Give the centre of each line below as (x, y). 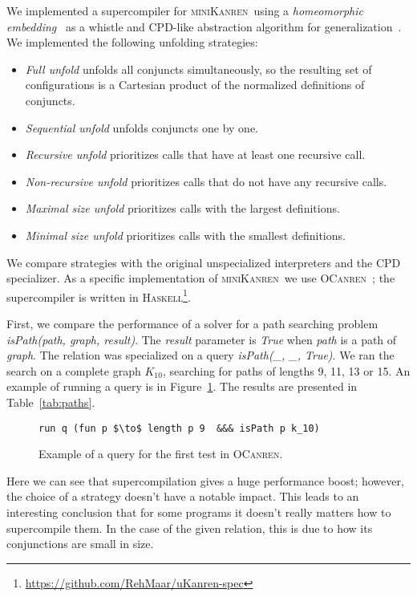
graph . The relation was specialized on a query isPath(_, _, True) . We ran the (200, 355)
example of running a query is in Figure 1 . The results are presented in (182, 386)
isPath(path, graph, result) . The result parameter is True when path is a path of (202, 339)
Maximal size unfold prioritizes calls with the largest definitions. (182, 208)
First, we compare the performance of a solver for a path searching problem (192, 323)
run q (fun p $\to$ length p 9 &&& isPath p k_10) (179, 428)
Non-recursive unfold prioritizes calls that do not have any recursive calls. (206, 181)
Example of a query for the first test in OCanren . (161, 454)
